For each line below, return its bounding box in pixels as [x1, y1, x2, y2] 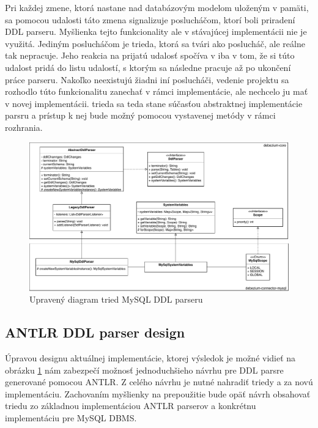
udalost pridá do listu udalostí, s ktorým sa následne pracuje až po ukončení [5, 61, 291, 73]
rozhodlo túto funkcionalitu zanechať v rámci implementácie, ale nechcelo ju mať [5, 85, 308, 98]
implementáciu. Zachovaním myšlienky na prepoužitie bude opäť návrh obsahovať [5, 387, 311, 400]
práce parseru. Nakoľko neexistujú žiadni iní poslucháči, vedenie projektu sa [5, 73, 289, 86]
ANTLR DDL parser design [5, 323, 185, 342]
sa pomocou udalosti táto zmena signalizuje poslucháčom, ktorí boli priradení [5, 13, 295, 26]
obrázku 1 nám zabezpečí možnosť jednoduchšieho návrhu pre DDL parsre [5, 363, 284, 376]
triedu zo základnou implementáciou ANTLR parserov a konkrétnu [5, 399, 256, 412]
